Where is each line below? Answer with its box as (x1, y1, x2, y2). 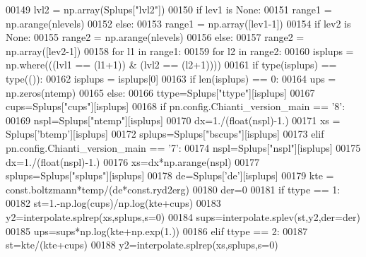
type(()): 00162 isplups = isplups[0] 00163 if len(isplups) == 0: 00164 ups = (6, 71, 336, 85)
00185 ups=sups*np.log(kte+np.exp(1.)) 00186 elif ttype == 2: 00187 (6, 223, 308, 238)
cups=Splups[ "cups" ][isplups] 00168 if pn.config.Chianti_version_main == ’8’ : (6, 99, 346, 114)
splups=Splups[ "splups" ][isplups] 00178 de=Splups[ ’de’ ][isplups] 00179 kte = (6, 168, 334, 183)
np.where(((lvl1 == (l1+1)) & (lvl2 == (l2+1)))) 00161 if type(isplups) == (6, 57, 337, 72)
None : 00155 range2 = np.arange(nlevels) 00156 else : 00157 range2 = (6, 30, 305, 44)
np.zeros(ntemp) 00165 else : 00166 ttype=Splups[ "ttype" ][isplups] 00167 (6, 85, 315, 100)
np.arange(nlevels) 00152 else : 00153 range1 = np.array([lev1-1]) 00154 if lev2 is (6, 16, 351, 30)
